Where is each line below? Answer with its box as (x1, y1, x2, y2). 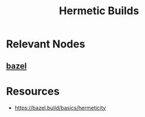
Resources (6, 84, 60, 98)
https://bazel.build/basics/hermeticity (14, 104, 106, 111)
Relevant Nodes (6, 37, 85, 51)
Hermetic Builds (58, 4, 140, 18)
